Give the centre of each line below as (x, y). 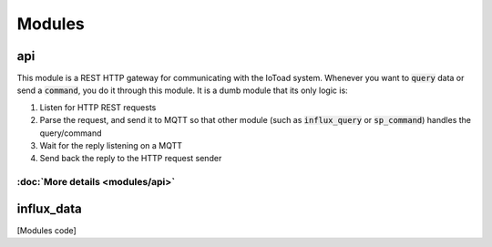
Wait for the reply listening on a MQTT (111, 146)
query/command (71, 133)
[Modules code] (46, 230)
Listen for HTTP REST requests (98, 107)
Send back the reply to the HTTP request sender (131, 159)
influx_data (49, 208)
